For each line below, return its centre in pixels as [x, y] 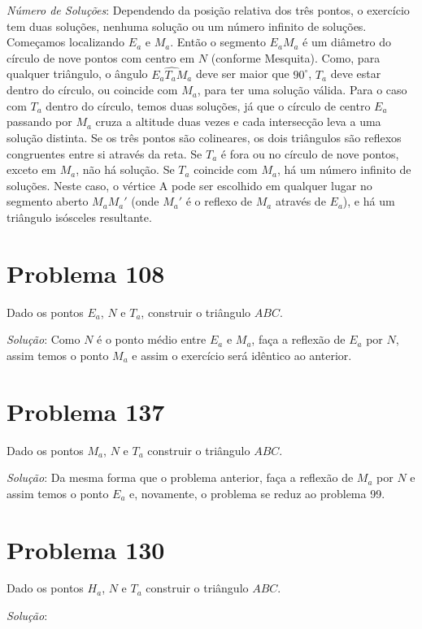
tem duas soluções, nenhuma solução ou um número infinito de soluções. [187, 26]
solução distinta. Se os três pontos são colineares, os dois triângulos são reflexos [204, 137]
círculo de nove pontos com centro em [101, 57]
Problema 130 [86, 549]
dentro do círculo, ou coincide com [92, 90]
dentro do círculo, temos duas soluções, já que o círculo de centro [208, 105]
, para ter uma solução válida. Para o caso [302, 90]
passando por [39, 121]
